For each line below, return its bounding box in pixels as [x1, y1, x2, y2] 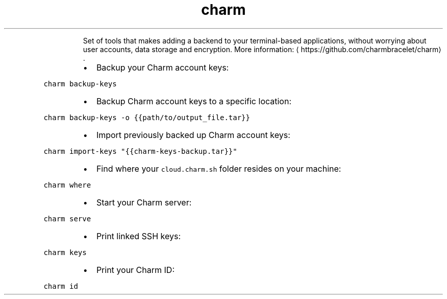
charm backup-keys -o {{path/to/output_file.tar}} [43, 113, 250, 122]
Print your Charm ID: [96, 264, 175, 275]
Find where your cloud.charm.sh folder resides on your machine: [96, 163, 341, 174]
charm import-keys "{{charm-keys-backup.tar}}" [43, 147, 237, 155]
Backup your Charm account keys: [96, 62, 229, 73]
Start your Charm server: [96, 197, 192, 208]
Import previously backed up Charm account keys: [96, 129, 290, 140]
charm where [43, 180, 91, 189]
